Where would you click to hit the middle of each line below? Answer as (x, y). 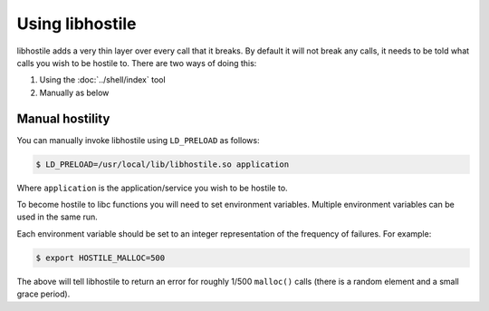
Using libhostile (77, 24)
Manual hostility (63, 118)
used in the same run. (58, 217)
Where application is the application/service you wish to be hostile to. (153, 188)
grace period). (43, 294)
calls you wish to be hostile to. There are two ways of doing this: (137, 63)
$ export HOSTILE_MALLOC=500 (101, 258)
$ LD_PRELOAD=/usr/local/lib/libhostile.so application (163, 164)
